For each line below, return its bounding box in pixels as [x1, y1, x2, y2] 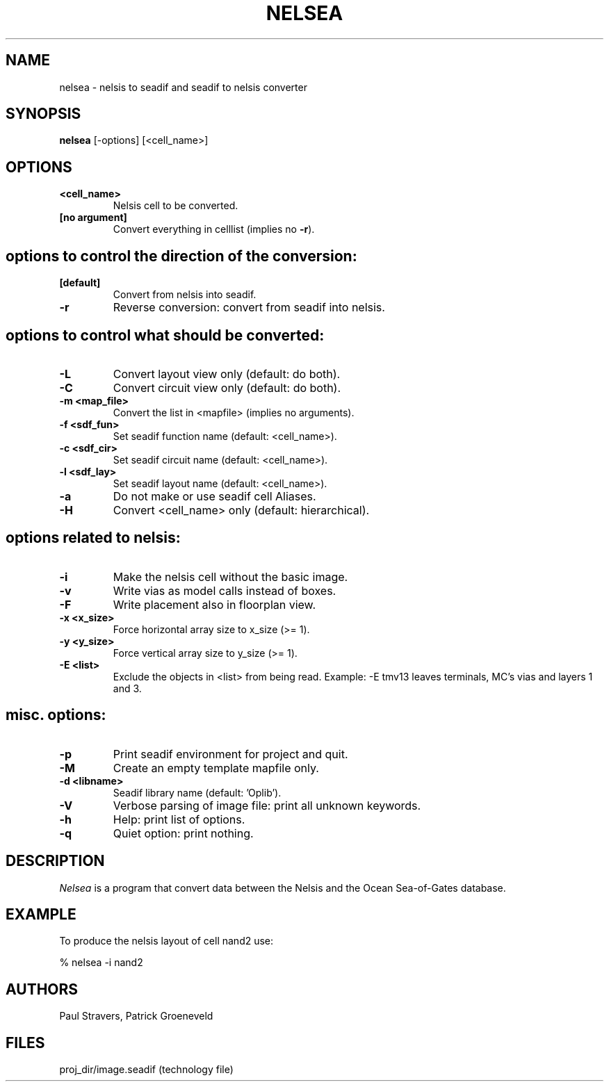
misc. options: [6, 706, 106, 724]
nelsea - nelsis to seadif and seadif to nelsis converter [59, 81, 307, 93]
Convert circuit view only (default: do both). [113, 380, 341, 395]
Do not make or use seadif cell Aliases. [113, 489, 316, 503]
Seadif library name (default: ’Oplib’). [113, 786, 282, 799]
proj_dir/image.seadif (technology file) [59, 1063, 234, 1076]
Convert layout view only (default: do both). [113, 366, 341, 381]
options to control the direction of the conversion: [6, 247, 357, 265]
